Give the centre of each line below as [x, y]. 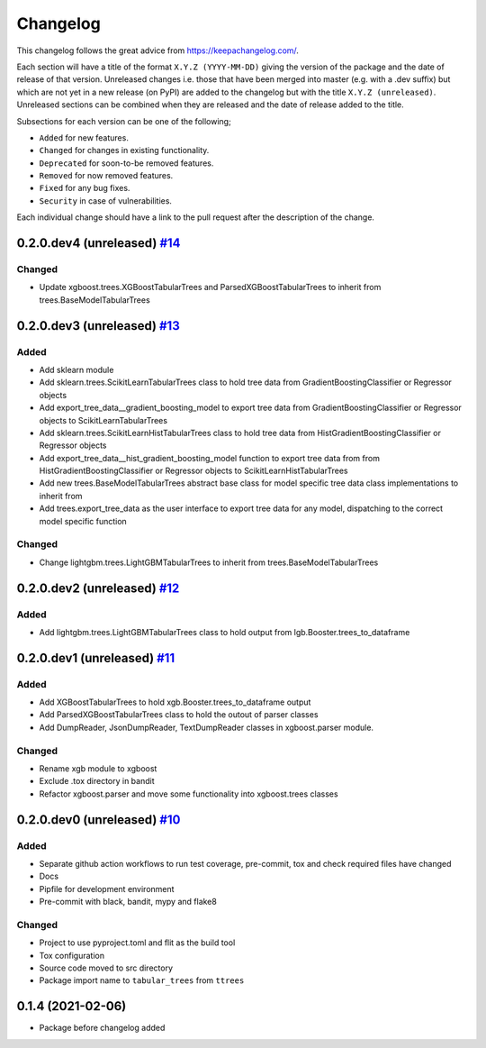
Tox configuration [72, 955]
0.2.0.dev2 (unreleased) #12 [98, 588]
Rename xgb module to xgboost [98, 769]
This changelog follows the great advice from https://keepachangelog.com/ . [157, 50]
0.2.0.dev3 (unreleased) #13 [98, 326]
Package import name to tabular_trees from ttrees [142, 980]
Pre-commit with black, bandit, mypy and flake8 [128, 902]
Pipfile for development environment [107, 889]
